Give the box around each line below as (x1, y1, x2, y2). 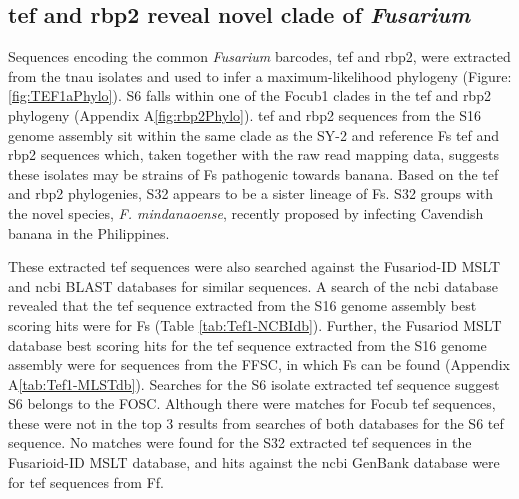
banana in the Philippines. (8, 222, 170, 243)
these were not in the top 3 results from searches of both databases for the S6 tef (8, 412, 504, 433)
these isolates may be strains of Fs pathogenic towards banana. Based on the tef (8, 163, 499, 184)
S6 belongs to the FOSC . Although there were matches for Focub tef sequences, (8, 393, 496, 414)
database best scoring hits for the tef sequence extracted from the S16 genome (8, 334, 487, 355)
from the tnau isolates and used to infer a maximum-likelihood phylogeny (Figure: (8, 65, 512, 86)
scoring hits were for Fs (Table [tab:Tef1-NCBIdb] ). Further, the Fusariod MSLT (8, 314, 502, 335)
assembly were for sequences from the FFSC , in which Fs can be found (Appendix (8, 354, 510, 375)
